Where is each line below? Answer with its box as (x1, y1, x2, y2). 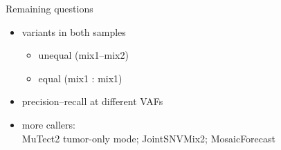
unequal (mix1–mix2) (38, 48, 129, 62)
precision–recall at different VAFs (21, 94, 163, 109)
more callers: (21, 117, 75, 131)
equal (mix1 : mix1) (38, 71, 123, 85)
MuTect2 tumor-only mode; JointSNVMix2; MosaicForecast (21, 131, 275, 145)
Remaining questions (6, 1, 93, 15)
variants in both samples (21, 24, 126, 39)
